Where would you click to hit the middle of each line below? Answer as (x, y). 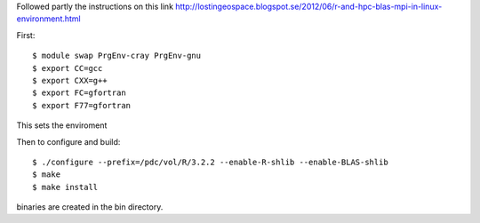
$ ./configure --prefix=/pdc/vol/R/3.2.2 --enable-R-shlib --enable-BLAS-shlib (210, 162)
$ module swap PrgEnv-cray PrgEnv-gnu (117, 56)
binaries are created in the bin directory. (90, 207)
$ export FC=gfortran (79, 93)
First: (26, 35)
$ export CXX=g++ (70, 80)
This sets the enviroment (62, 125)
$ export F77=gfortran (82, 105)
